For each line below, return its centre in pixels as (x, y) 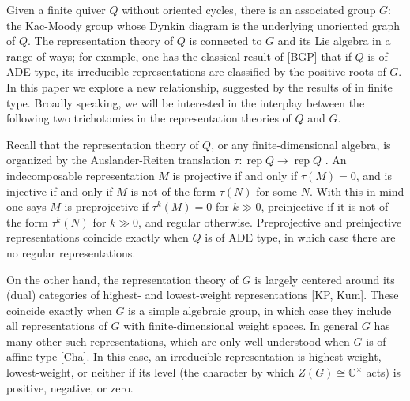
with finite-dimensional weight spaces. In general (241, 326)
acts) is (384, 372)
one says (26, 206)
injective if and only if (60, 191)
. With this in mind (357, 191)
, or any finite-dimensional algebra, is (301, 144)
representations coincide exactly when (98, 237)
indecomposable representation (81, 175)
